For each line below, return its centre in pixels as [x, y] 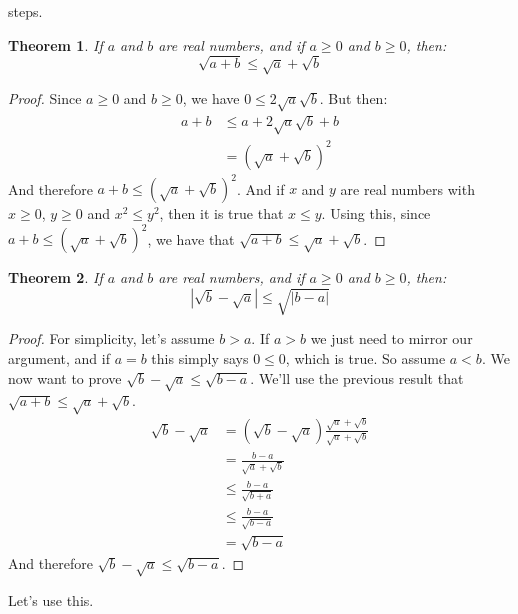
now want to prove [65, 377]
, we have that [191, 238]
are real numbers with [407, 188]
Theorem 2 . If [55, 277]
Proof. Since [45, 97]
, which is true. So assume [365, 357]
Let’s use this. [51, 599]
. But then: [353, 97]
